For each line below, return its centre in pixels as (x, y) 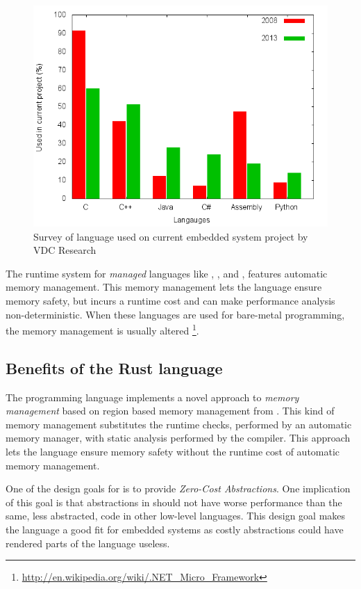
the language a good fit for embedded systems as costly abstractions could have (175, 529)
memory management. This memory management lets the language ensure (164, 287)
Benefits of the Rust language (114, 368)
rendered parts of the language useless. (88, 543)
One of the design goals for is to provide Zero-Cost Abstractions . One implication (178, 489)
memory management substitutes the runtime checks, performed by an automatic (179, 424)
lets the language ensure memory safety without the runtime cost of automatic (173, 451)
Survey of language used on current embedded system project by (171, 236)
